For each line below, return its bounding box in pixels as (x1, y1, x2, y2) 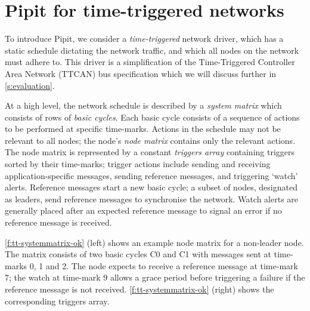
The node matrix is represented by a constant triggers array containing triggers (5, 146, 295, 158)
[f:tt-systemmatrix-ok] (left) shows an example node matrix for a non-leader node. (5, 236, 304, 248)
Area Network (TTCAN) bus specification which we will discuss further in (5, 67, 277, 79)
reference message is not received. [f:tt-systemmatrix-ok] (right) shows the (5, 283, 274, 295)
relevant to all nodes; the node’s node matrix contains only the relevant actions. (5, 134, 296, 146)
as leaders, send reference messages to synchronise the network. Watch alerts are (5, 192, 299, 205)
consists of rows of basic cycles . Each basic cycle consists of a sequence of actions (5, 110, 300, 123)
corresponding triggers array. (5, 294, 110, 307)
